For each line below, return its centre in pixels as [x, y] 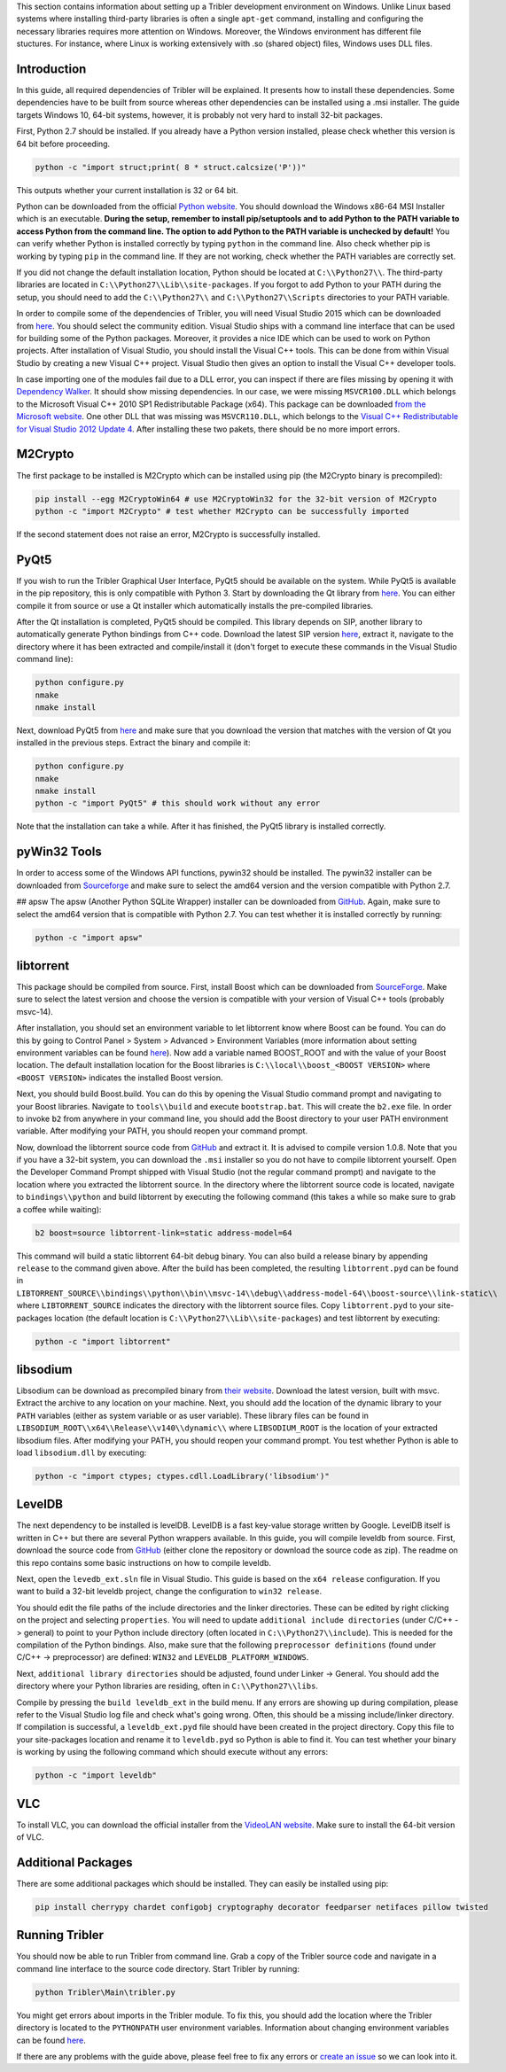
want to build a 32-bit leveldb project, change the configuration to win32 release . [169, 1592]
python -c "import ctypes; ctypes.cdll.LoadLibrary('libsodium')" [182, 1476]
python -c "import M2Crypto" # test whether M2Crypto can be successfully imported [222, 511]
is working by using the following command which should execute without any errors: [172, 1752]
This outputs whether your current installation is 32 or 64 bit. [127, 190]
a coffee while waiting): [59, 1209]
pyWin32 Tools [59, 852]
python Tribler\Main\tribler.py [105, 1992]
